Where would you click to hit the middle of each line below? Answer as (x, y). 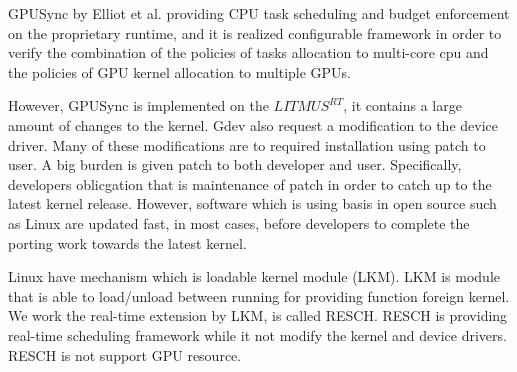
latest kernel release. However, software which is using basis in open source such (252, 203)
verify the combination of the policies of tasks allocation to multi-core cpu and (248, 52)
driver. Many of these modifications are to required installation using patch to (247, 144)
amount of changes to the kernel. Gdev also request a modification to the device (253, 124)
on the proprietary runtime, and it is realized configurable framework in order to (255, 32)
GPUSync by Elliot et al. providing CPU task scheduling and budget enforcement (259, 13)
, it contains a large (402, 105)
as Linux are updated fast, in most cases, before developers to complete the (239, 222)
